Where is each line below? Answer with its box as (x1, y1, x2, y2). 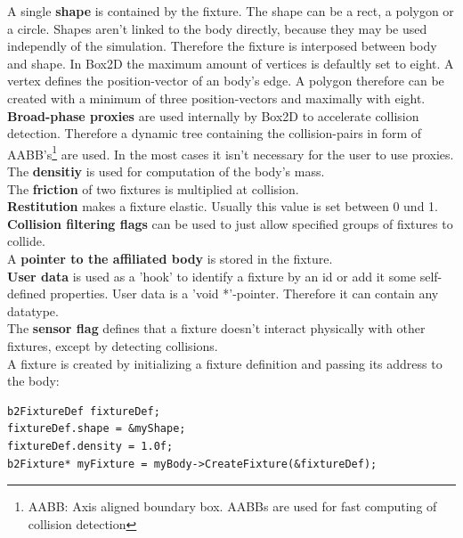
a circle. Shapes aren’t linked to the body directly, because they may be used (7, 19, 427, 37)
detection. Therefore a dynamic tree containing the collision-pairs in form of (7, 124, 422, 143)
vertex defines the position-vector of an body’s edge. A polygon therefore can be (7, 71, 444, 90)
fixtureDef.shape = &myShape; (7, 422, 186, 436)
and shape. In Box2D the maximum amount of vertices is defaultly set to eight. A (7, 53, 454, 72)
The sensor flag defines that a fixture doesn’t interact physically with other (7, 319, 426, 338)
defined (7, 284, 46, 303)
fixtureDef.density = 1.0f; (7, 439, 174, 452)
